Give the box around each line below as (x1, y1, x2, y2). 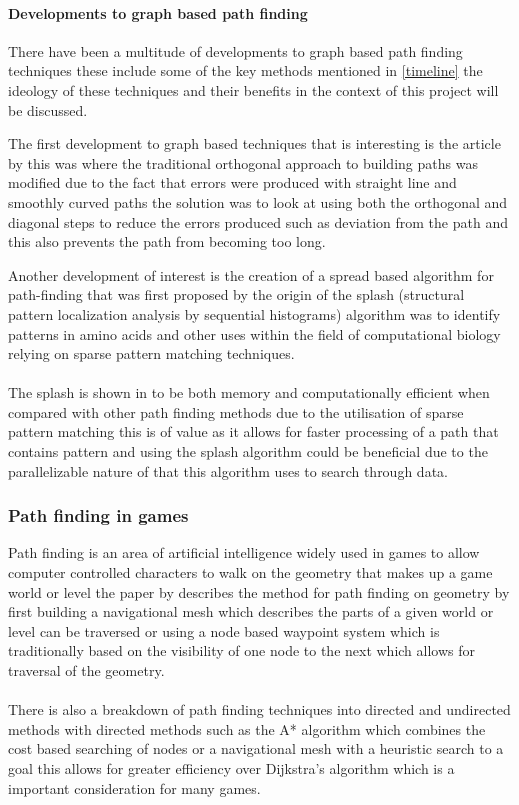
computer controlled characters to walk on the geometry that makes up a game (8, 562, 493, 583)
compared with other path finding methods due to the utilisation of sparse (8, 401, 464, 422)
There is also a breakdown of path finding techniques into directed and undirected (8, 699, 511, 720)
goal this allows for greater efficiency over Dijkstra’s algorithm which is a (8, 758, 455, 779)
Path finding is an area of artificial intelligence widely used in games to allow (8, 542, 480, 563)
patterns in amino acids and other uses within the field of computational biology (8, 323, 501, 344)
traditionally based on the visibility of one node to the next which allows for (8, 640, 476, 661)
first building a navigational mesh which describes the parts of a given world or (8, 601, 494, 622)
